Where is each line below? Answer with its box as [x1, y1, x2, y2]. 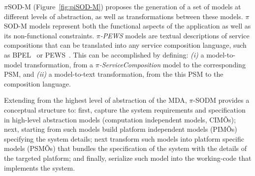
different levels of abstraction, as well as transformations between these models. [4, 11, 243, 21]
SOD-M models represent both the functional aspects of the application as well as [4, 21, 251, 31]
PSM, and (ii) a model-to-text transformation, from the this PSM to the [4, 69, 223, 79]
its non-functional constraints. [4, 30, 95, 40]
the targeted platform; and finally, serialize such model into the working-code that [4, 152, 252, 163]
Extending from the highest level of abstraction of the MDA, [4, 95, 187, 105]
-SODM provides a [193, 95, 250, 105]
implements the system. [4, 162, 75, 173]
